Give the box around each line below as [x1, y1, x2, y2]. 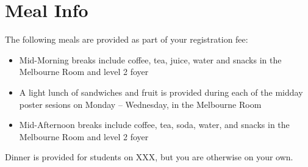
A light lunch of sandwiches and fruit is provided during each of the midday [19, 85, 303, 98]
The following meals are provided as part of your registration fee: [5, 33, 248, 46]
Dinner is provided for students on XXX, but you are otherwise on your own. [5, 151, 293, 163]
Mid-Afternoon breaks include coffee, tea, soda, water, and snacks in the [19, 118, 290, 131]
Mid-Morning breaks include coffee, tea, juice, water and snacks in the [19, 53, 282, 66]
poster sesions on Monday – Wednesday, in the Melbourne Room [19, 98, 262, 110]
